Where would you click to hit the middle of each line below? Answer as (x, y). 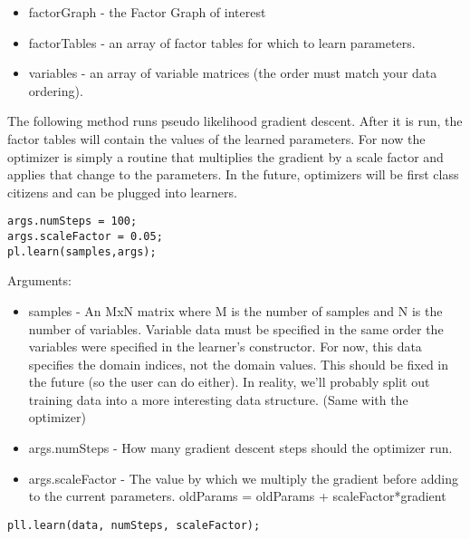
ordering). (56, 90)
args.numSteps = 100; (72, 221)
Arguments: (39, 280)
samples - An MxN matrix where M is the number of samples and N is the (235, 310)
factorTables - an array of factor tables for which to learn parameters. (222, 42)
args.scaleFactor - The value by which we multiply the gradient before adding (243, 478)
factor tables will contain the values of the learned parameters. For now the (216, 138)
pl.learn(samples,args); (82, 251)
